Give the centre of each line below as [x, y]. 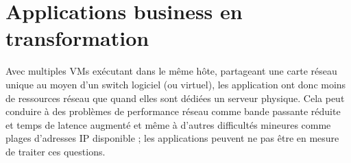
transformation [77, 38]
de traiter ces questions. [56, 151]
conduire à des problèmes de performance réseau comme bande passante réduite [173, 111]
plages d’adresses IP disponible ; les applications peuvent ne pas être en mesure [172, 138]
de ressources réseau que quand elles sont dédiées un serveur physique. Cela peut [175, 98]
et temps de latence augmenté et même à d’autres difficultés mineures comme [168, 124]
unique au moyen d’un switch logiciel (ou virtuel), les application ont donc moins [176, 84]
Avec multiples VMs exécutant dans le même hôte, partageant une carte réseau [171, 71]
